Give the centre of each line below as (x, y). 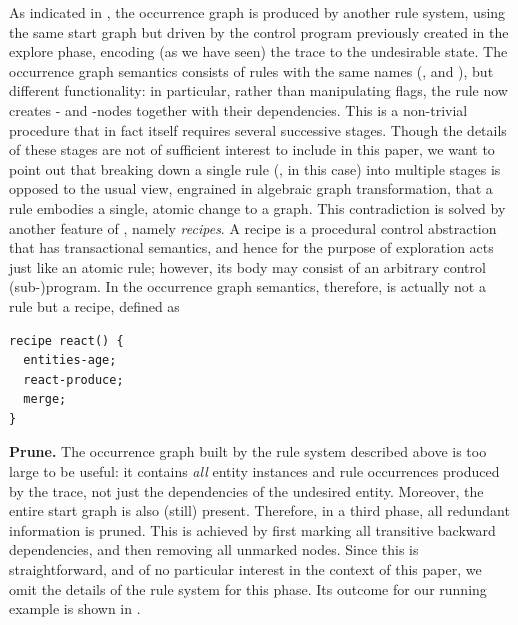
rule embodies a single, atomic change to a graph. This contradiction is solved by (257, 207)
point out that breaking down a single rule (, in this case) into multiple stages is (255, 168)
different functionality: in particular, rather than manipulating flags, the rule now (258, 90)
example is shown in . (75, 608)
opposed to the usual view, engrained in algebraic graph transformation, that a (251, 188)
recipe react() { (66, 340)
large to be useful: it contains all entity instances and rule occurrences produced (254, 471)
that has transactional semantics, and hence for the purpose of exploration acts (251, 247)
